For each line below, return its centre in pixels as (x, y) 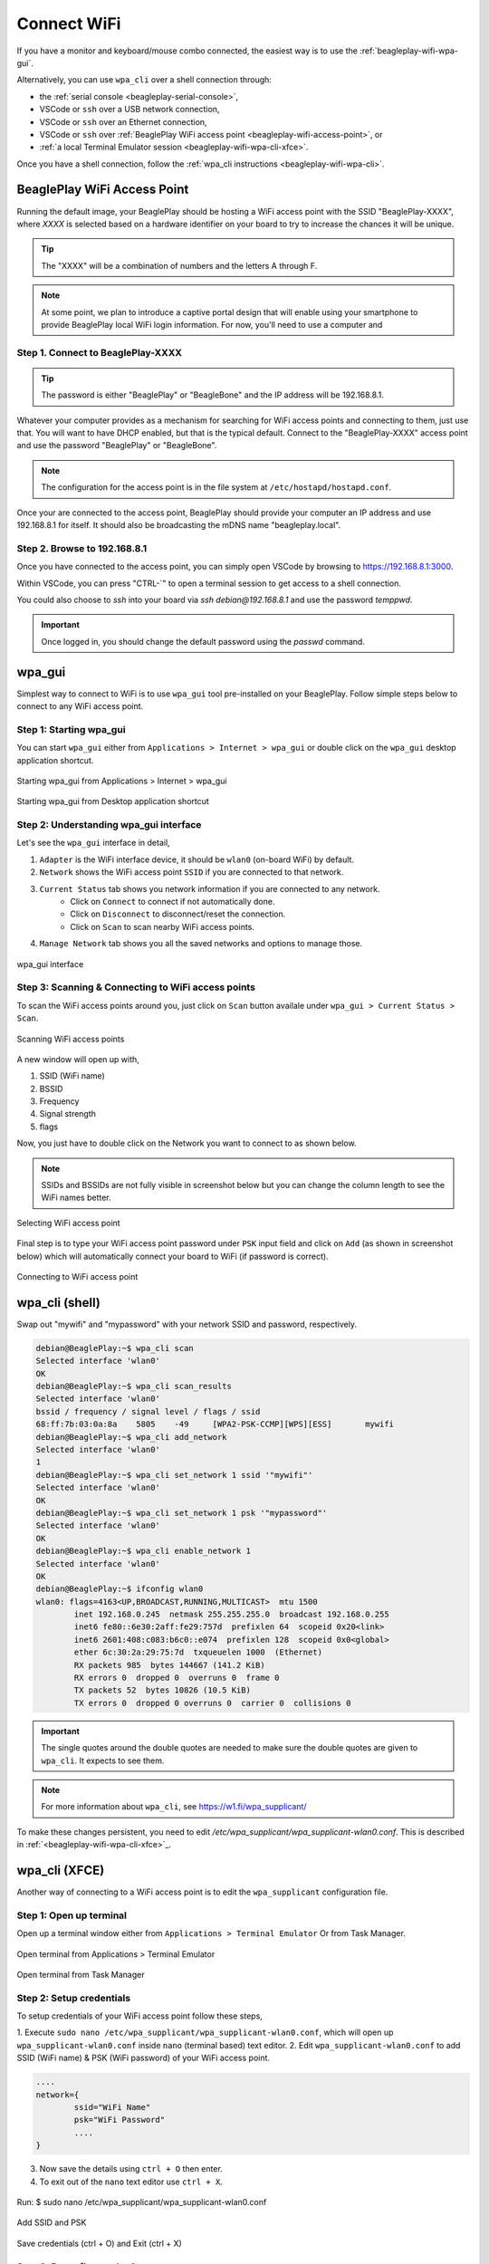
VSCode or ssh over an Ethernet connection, (123, 121)
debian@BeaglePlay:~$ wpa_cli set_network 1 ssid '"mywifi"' (174, 1475)
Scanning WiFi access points (71, 1039)
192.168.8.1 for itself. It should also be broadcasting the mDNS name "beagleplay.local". (179, 525)
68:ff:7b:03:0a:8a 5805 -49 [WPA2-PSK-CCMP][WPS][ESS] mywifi (215, 1425)
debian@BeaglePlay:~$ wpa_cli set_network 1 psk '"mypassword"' (182, 1513)
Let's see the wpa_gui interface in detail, (94, 843)
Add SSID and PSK (52, 2222)
